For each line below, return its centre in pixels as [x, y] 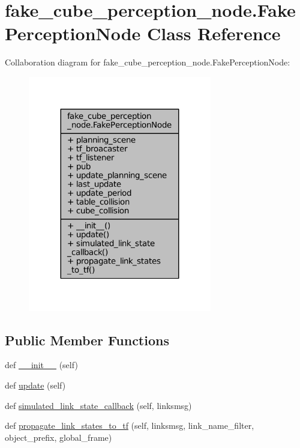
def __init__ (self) [41, 365]
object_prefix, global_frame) [58, 437]
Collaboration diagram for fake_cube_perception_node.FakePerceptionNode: [148, 62]
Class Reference [214, 33]
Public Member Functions [87, 340]
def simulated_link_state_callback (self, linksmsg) [98, 405]
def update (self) [35, 385]
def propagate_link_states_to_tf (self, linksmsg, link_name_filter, [130, 425]
